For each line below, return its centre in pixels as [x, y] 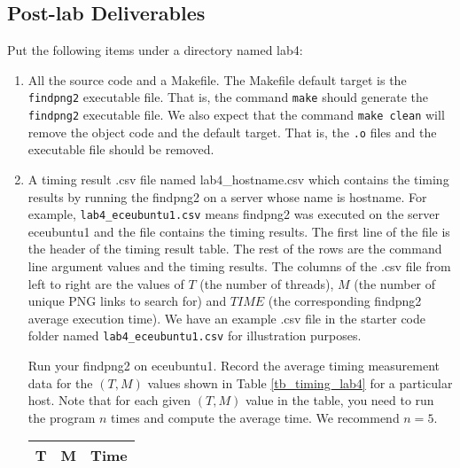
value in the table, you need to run [339, 400]
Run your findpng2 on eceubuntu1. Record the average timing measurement [234, 366]
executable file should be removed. [121, 149]
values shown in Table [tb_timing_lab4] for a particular [300, 382]
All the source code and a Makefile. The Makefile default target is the [217, 79]
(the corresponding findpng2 [345, 301]
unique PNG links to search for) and [127, 301]
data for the [60, 382]
